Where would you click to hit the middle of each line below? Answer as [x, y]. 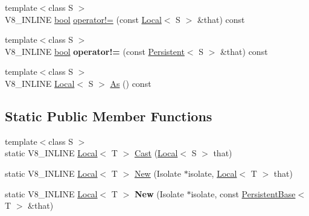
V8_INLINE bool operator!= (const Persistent [95, 51]
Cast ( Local [156, 153]
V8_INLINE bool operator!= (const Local [83, 19]
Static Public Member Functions [109, 116]
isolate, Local [212, 173]
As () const [131, 83]
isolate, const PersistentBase [243, 193]
